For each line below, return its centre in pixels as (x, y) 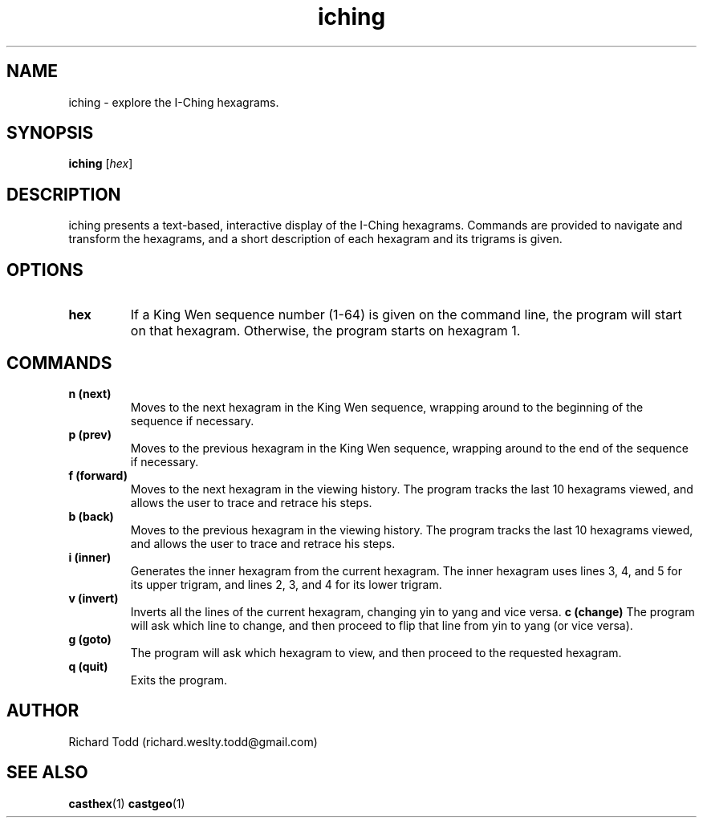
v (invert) (93, 598)
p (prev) (90, 434)
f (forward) (98, 475)
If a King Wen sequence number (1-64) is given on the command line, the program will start (406, 315)
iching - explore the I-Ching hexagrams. (174, 102)
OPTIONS (45, 270)
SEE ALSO (47, 773)
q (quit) (88, 666)
